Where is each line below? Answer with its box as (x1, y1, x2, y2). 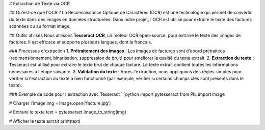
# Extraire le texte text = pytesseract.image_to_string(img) (9, 109, 127, 115)
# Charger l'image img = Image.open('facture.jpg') (9, 100, 111, 106)
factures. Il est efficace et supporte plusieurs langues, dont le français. (9, 39, 152, 45)
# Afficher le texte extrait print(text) (9, 118, 81, 124)
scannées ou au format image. (9, 23, 71, 29)
